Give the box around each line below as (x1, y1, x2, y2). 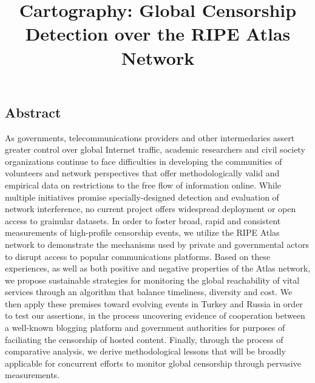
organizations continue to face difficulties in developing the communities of (5, 155, 282, 167)
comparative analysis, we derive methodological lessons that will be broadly (5, 345, 286, 358)
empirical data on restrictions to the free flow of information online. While (5, 178, 281, 191)
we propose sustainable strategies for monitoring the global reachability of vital (5, 273, 300, 286)
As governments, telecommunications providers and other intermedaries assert (5, 131, 295, 144)
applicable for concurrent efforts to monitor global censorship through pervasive (5, 356, 301, 369)
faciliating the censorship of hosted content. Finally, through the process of (5, 333, 283, 345)
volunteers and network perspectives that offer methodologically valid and (5, 167, 280, 179)
